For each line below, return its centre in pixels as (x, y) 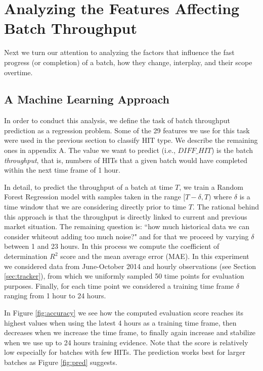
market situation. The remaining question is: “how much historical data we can (127, 226)
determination (26, 256)
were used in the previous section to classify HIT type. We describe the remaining (131, 140)
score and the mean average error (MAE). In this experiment (155, 256)
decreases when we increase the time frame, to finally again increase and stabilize (130, 332)
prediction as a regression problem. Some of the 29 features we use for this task (127, 130)
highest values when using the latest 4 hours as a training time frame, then (120, 322)
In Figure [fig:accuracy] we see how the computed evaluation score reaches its (124, 312)
